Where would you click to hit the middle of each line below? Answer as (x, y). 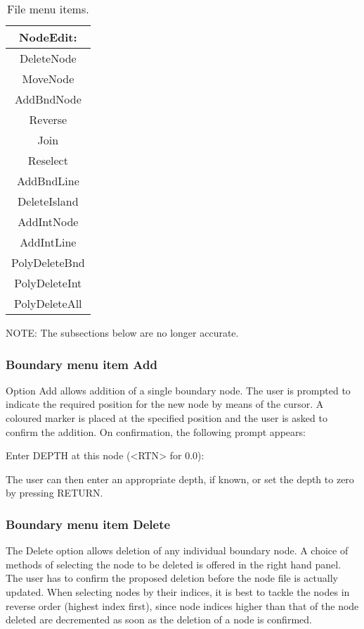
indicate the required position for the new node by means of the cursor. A (165, 404)
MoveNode (48, 79)
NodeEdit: (48, 37)
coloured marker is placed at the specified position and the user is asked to (167, 418)
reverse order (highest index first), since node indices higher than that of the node (182, 605)
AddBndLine (48, 181)
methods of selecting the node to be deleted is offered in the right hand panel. (174, 564)
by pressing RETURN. (54, 493)
